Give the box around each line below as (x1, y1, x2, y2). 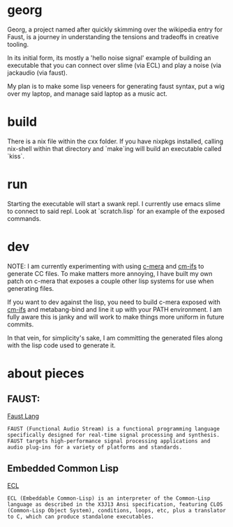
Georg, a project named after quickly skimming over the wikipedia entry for (7, 25, 223, 34)
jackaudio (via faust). (7, 68, 68, 77)
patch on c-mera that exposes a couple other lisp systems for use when (7, 277, 214, 285)
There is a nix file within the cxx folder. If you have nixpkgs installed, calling (7, 137, 224, 145)
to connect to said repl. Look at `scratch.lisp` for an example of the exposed (7, 207, 225, 215)
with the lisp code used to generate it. (7, 341, 116, 349)
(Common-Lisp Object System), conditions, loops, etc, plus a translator (7, 507, 227, 514)
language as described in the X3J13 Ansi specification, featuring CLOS (7, 500, 223, 508)
